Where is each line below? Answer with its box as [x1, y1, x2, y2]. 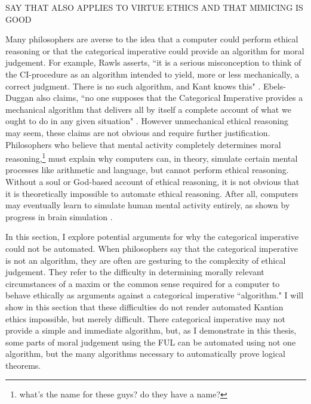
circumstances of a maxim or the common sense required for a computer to [5, 277, 280, 289]
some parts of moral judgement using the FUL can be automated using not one [5, 335, 296, 348]
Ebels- [263, 79, 286, 92]
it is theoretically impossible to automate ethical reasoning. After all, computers [5, 187, 298, 199]
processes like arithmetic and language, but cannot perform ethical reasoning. [5, 164, 289, 176]
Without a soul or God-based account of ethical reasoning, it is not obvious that [5, 175, 300, 187]
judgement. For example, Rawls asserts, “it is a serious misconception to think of [5, 56, 301, 69]
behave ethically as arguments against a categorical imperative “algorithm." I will [5, 289, 304, 301]
